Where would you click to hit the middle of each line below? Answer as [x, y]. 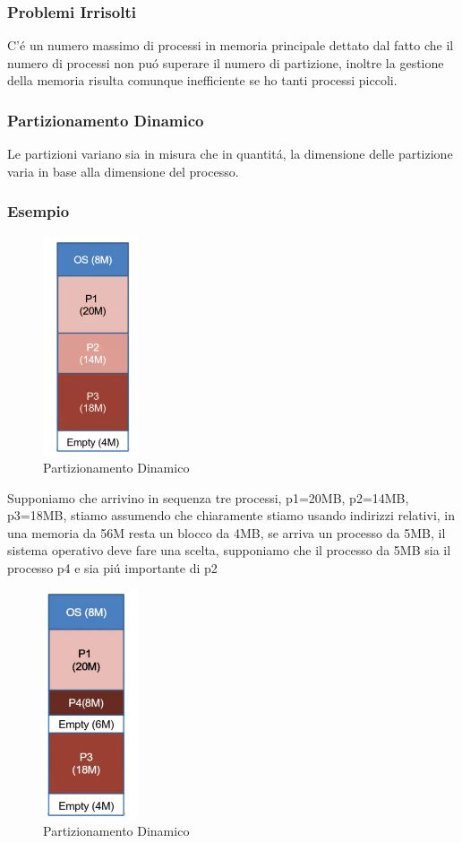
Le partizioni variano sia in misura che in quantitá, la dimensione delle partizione [230, 154]
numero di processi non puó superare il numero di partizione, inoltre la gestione [226, 62]
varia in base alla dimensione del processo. [123, 171]
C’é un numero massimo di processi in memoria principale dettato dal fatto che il [231, 45]
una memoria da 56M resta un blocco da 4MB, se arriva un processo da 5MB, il [227, 532]
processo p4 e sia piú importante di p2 [112, 567]
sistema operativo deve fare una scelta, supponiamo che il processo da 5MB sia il [229, 550]
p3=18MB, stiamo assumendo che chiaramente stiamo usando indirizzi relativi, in [231, 515]
